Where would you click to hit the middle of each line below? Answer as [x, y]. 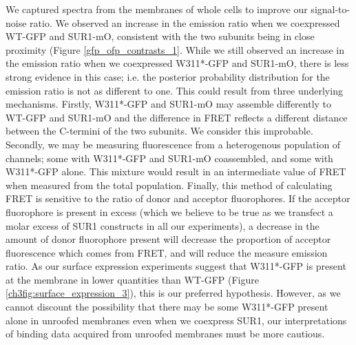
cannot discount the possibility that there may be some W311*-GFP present [167, 307]
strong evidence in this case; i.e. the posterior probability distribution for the [168, 76]
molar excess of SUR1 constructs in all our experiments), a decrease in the [163, 225]
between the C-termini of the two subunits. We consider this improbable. [159, 131]
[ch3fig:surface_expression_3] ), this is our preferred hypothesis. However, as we [173, 293]
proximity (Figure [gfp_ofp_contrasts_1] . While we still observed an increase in [175, 49]
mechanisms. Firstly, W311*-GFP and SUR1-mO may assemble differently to [169, 104]
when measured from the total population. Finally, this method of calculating [169, 185]
